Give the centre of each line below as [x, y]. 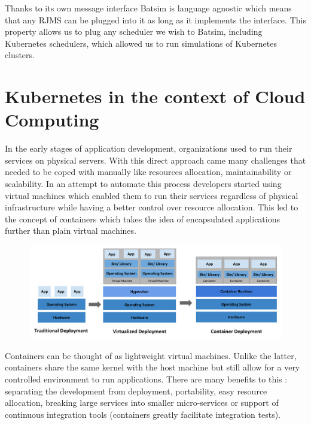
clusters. [20, 55]
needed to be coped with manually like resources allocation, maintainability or [148, 172]
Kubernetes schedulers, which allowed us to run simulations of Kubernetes [141, 43]
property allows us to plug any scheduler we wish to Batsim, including [134, 31]
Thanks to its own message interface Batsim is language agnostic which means [148, 8]
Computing [52, 120]
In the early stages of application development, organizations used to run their [149, 148]
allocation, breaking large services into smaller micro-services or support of [142, 403]
